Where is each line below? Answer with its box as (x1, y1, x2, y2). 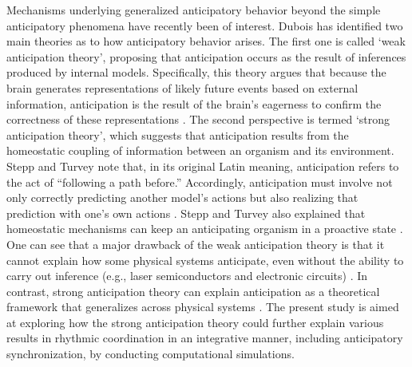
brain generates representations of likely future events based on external (6, 79, 359, 96)
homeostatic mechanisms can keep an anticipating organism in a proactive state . (6, 220, 403, 237)
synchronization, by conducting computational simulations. (6, 345, 295, 362)
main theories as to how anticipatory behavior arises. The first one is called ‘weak (6, 33, 406, 49)
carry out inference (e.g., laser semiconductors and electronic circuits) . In (6, 267, 368, 284)
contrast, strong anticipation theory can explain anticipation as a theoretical (6, 282, 380, 299)
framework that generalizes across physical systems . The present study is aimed (6, 298, 399, 315)
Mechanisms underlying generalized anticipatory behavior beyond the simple (6, 2, 381, 18)
